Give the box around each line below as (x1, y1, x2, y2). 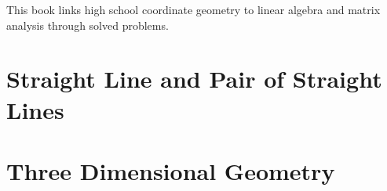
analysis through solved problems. (6, 16, 169, 33)
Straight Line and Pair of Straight (6, 63, 382, 95)
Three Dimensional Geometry (6, 154, 335, 186)
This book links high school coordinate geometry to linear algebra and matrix (6, 2, 381, 17)
